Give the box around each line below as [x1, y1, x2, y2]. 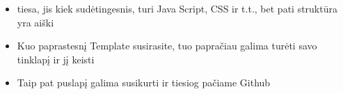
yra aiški [17, 15, 54, 29]
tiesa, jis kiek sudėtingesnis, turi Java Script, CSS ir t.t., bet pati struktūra [17, 1, 337, 15]
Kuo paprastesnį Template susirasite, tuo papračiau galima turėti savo [17, 38, 317, 53]
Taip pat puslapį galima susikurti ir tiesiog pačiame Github [17, 75, 271, 90]
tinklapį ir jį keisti [17, 52, 95, 66]
